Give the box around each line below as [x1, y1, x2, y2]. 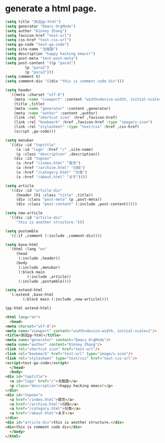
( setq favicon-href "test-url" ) [5, 33, 71, 38]
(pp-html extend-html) [5, 306, 52, 311]
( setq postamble [5, 229, 38, 234]
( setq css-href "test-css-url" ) [5, 37, 71, 42]
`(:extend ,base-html [9, 292, 54, 297]
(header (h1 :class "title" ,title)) [16, 193, 93, 198]
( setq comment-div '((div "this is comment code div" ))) [5, 79, 124, 84]
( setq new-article [5, 210, 43, 216]
